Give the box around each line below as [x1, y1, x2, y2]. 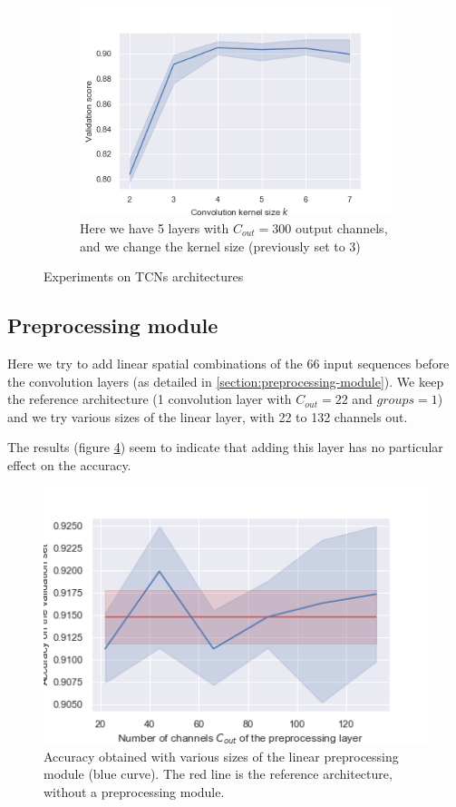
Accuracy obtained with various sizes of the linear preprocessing [44, 746, 399, 765]
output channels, [295, 218, 388, 237]
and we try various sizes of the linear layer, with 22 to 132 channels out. [7, 407, 408, 426]
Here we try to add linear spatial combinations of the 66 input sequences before [7, 353, 450, 372]
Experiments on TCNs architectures [44, 267, 244, 286]
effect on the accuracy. [7, 455, 131, 474]
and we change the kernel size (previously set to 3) [80, 236, 361, 255]
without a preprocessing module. [44, 782, 225, 801]
